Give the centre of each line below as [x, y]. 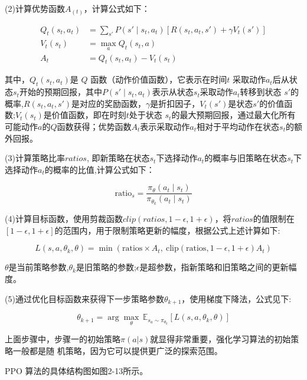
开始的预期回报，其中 [61, 92]
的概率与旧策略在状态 [246, 158]
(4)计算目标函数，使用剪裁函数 [64, 219]
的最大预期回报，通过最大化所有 [233, 115]
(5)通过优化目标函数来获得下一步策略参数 [84, 298]
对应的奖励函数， [113, 103]
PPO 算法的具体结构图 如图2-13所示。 [76, 370]
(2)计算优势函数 [35, 8]
